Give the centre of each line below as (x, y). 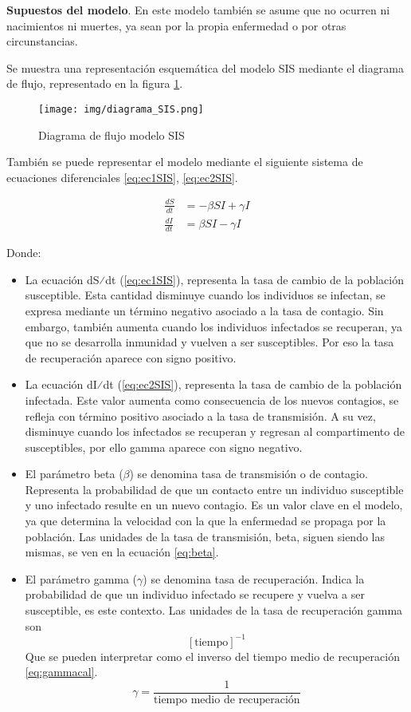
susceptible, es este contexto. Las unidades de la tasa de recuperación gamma (214, 610)
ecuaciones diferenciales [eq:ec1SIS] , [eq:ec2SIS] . (122, 177)
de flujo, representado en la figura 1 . (95, 83)
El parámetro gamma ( (81, 578)
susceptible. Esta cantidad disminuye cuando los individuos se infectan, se (205, 295)
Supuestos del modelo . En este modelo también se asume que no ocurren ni (198, 10)
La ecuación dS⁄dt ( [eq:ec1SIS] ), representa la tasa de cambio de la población (214, 279)
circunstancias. (42, 41)
